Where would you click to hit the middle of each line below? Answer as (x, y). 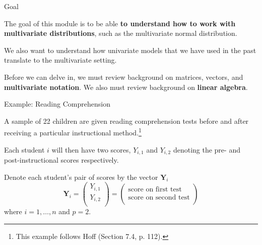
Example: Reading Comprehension (57, 104)
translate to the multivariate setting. (60, 60)
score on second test (159, 197)
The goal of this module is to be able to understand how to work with (120, 23)
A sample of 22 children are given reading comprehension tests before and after (126, 120)
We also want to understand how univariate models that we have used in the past (130, 50)
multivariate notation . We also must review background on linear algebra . (126, 87)
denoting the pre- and (207, 149)
